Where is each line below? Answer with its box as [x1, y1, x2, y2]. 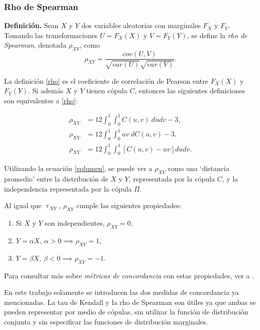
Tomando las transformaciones [4, 30, 98, 40]
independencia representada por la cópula [4, 183, 132, 194]
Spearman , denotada [4, 40, 67, 50]
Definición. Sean [4, 20, 59, 31]
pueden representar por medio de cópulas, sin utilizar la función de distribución [4, 306, 248, 317]
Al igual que [4, 200, 42, 211]
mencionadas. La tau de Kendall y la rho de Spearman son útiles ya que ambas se [4, 296, 256, 307]
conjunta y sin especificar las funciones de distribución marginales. [4, 316, 208, 326]
